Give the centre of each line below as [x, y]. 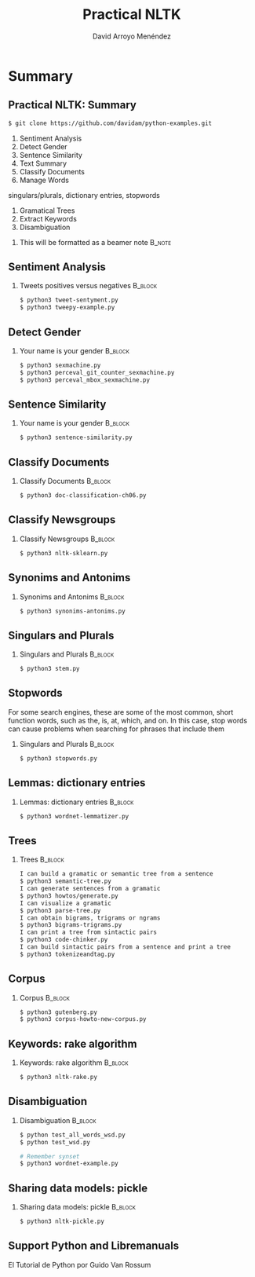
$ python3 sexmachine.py [60, 365]
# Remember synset [49, 1156]
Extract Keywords [48, 218]
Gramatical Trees [47, 210]
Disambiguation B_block [58, 1120]
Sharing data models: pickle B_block [77, 1207]
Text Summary [43, 163]
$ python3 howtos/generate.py [69, 896]
